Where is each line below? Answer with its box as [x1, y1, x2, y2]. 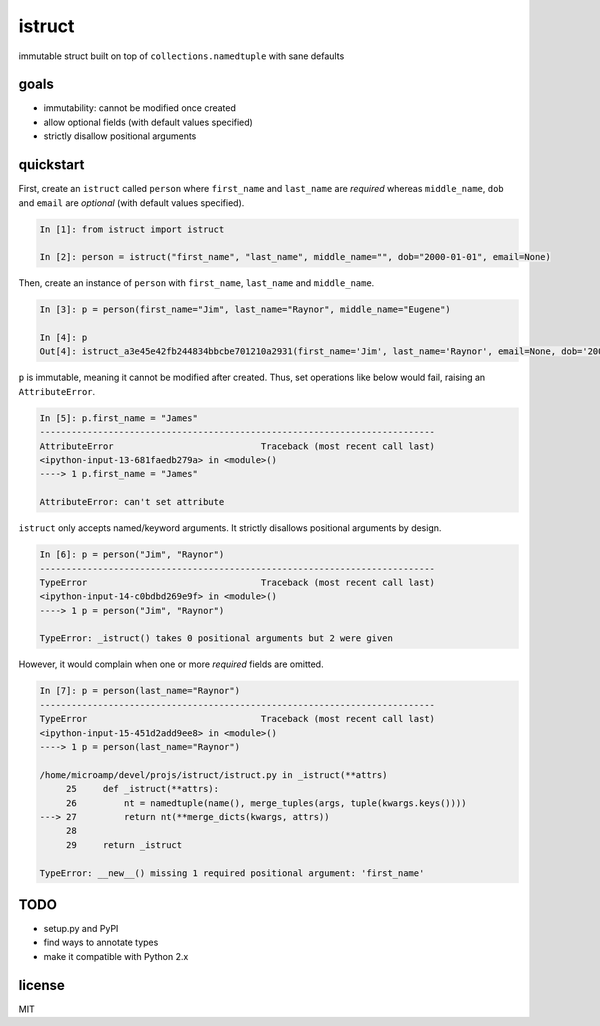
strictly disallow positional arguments [43, 130, 197, 142]
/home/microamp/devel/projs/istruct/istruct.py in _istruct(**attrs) [39, 769, 388, 780]
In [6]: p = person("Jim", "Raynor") [39, 549, 225, 560]
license [18, 976, 65, 994]
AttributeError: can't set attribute [39, 496, 225, 508]
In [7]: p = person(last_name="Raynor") [39, 685, 240, 697]
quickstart [18, 156, 85, 174]
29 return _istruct [65, 839, 183, 850]
